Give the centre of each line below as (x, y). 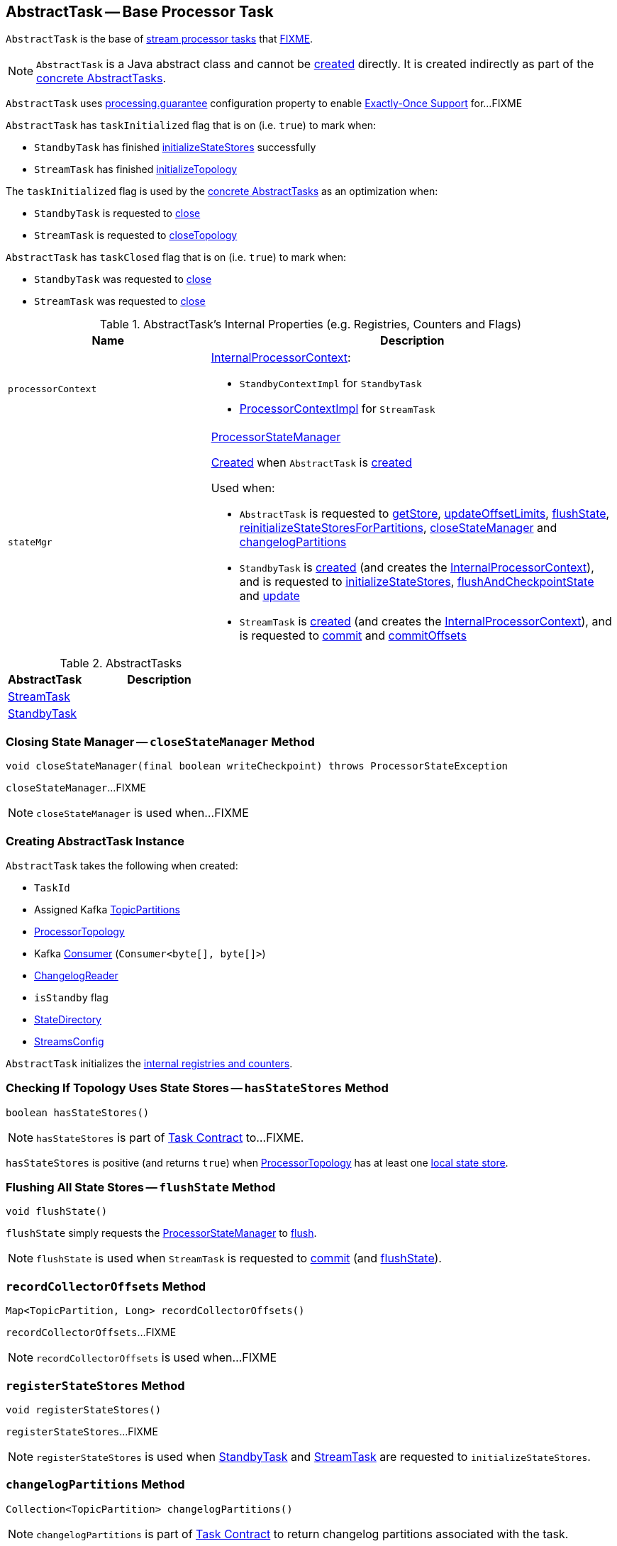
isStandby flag (71, 997)
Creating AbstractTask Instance (95, 841)
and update (269, 596)
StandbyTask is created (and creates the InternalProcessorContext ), (417, 568)
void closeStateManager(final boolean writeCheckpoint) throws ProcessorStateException (257, 766)
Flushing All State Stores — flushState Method (141, 1188)
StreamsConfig (69, 1041)
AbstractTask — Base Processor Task (140, 12)
